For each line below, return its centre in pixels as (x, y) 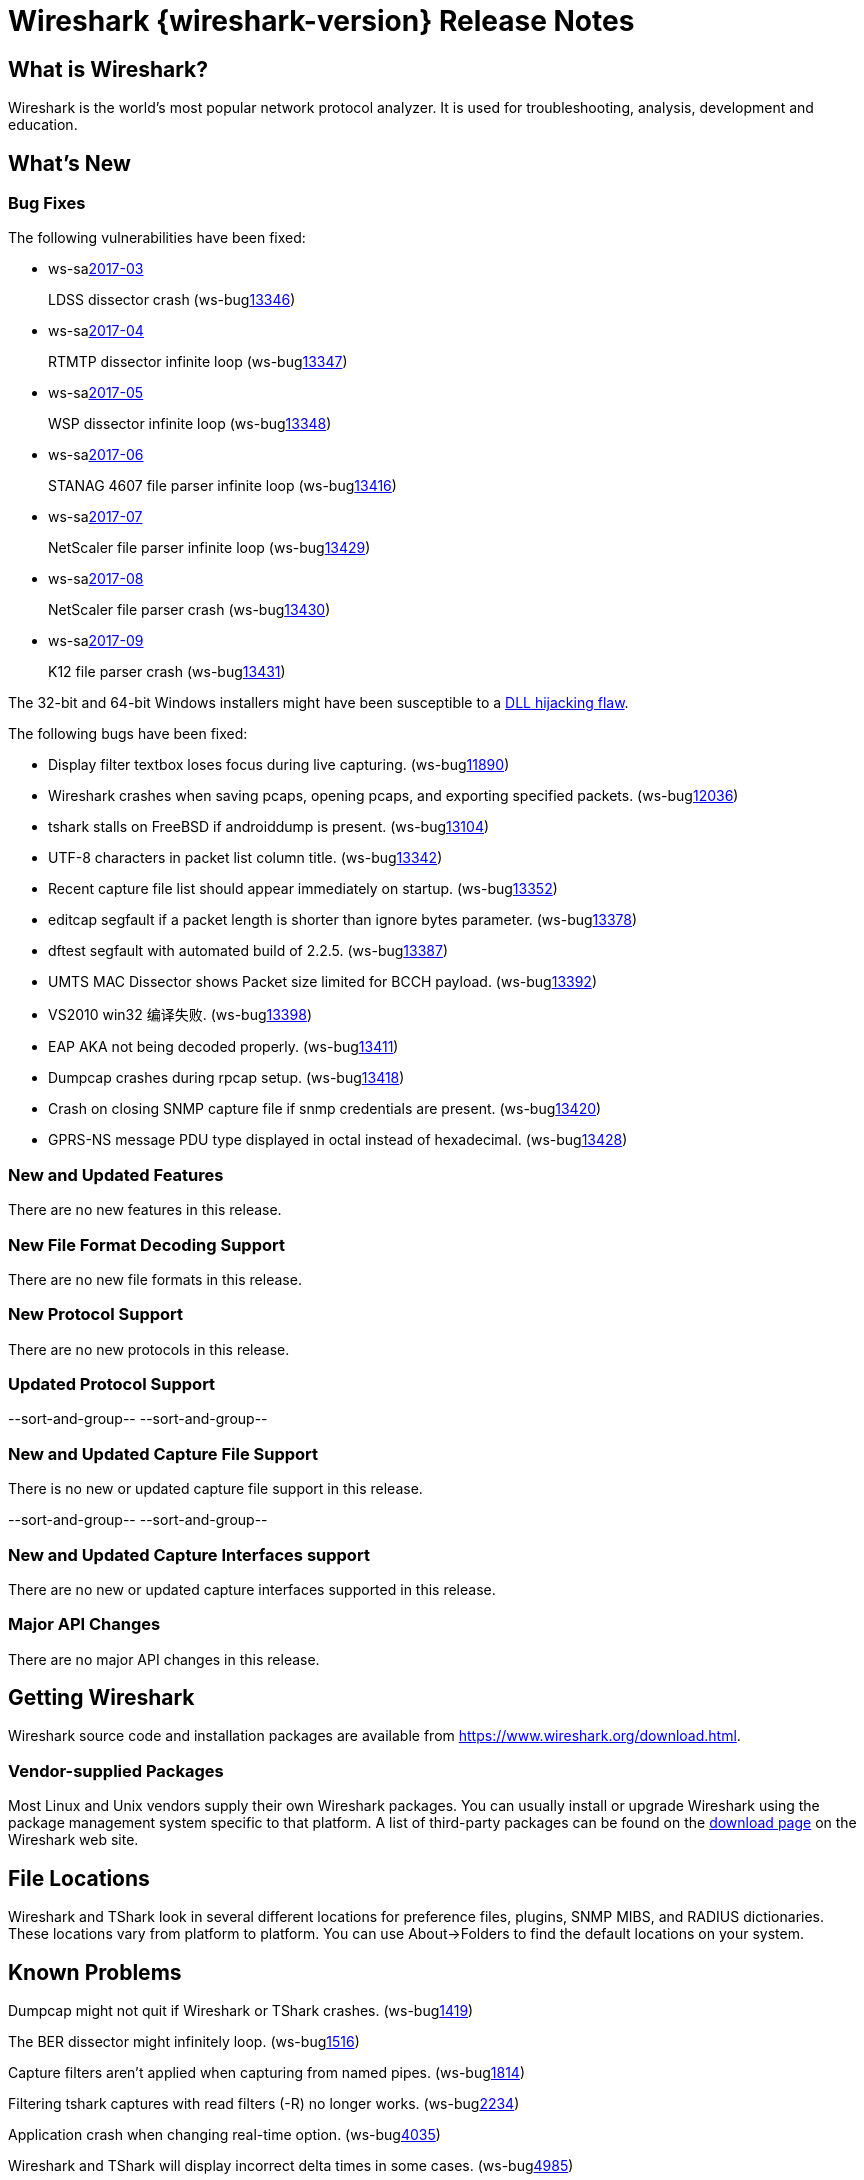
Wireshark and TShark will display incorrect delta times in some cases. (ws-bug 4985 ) (291, 2165)
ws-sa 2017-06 (96, 455)
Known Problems (95, 1972)
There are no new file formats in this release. (155, 1279)
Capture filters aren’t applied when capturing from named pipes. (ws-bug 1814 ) (267, 2072)
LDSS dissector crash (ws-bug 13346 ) (172, 300)
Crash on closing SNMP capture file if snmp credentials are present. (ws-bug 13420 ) (325, 1109)
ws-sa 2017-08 (96, 579)
